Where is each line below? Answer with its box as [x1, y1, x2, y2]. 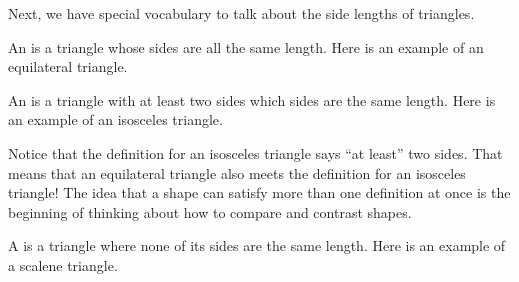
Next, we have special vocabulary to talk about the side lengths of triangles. [8, 3, 475, 23]
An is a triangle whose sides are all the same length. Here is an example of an [8, 36, 484, 57]
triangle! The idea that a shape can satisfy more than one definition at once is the [8, 182, 511, 203]
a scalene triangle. [8, 254, 118, 275]
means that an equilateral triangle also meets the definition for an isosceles [8, 162, 466, 183]
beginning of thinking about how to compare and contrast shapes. [8, 201, 412, 222]
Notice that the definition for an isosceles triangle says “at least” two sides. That [8, 142, 503, 163]
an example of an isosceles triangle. [8, 109, 223, 130]
